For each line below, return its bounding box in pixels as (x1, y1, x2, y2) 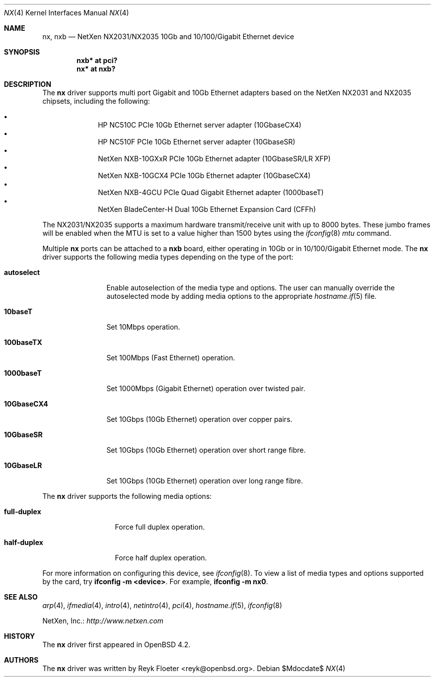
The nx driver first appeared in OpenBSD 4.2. (42, 640, 191, 649)
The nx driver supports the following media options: (42, 492, 212, 500)
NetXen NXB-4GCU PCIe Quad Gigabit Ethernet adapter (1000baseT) (98, 188, 324, 197)
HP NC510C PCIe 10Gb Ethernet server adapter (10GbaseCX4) (98, 121, 301, 129)
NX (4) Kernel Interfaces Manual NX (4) (4, 8, 129, 17)
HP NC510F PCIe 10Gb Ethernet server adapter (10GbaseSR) (98, 137, 295, 146)
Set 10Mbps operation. (106, 323, 180, 331)
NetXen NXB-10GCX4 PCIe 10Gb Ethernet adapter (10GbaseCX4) (98, 171, 311, 180)
